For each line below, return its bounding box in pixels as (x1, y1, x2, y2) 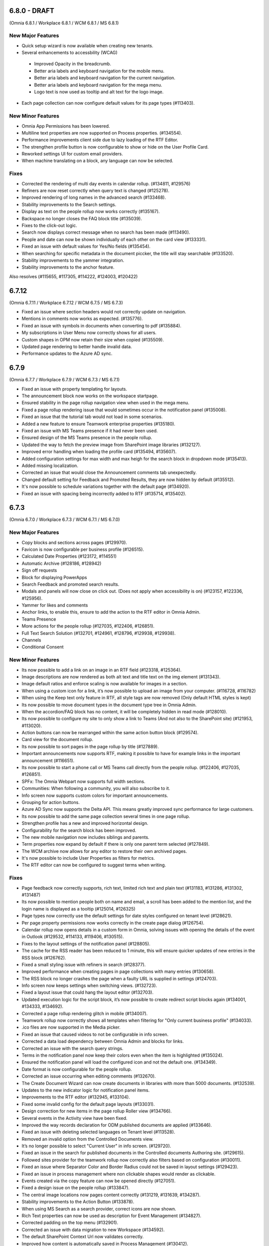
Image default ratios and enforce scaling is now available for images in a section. (21, 681, 188, 687)
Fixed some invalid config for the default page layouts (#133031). (21, 1101, 155, 1107)
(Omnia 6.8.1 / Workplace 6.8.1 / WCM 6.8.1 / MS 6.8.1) (9, 20, 119, 26)
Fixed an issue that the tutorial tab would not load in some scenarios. (21, 414, 163, 420)
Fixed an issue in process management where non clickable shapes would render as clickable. (21, 1171, 216, 1177)
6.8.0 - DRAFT (9, 6, 54, 15)
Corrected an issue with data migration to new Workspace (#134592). (21, 1227, 165, 1233)
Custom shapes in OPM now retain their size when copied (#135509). (21, 336, 164, 342)
